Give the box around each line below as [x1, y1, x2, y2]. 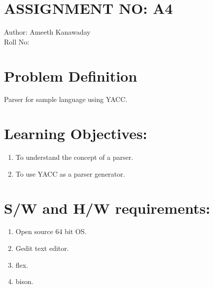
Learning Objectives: [4, 123, 147, 144]
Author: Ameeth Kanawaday [4, 27, 91, 37]
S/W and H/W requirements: [4, 197, 211, 218]
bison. [15, 276, 34, 287]
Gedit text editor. [15, 243, 69, 253]
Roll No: [4, 36, 30, 47]
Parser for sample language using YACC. [4, 94, 128, 104]
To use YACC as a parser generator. [15, 168, 125, 179]
